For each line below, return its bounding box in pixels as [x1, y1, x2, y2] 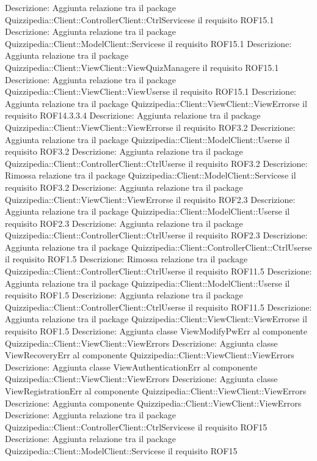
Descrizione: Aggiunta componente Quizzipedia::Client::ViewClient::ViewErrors [5, 396, 302, 409]
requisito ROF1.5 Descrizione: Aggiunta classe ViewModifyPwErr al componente [5, 325, 307, 337]
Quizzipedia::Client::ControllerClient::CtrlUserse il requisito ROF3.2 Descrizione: [5, 157, 308, 169]
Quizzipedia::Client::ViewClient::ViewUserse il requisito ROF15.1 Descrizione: [5, 85, 297, 98]
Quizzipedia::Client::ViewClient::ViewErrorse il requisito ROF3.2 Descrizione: [5, 120, 296, 133]
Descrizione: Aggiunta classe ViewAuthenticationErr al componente [5, 360, 258, 373]
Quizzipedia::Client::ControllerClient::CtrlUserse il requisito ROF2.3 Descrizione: [5, 229, 308, 242]
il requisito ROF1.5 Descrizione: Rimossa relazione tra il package [5, 253, 248, 265]
